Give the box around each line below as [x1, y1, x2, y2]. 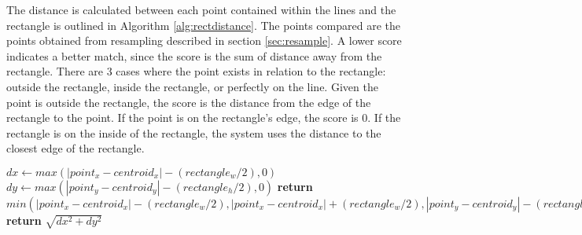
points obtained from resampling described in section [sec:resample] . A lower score [6, 32, 402, 49]
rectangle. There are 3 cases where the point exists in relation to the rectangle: [6, 63, 386, 79]
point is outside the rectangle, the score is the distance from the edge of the [6, 94, 371, 110]
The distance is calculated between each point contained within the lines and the [6, 2, 396, 17]
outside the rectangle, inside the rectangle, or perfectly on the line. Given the [6, 78, 378, 94]
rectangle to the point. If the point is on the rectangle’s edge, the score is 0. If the [6, 109, 401, 126]
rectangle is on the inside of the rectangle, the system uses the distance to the [6, 124, 381, 141]
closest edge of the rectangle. [6, 140, 145, 156]
